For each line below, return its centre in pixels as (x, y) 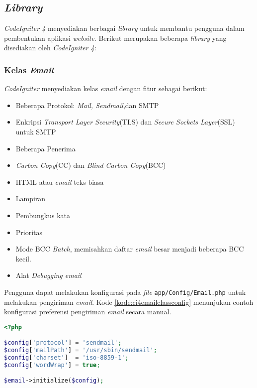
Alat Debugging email (48, 275)
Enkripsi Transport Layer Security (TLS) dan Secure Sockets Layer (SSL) (125, 122)
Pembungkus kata (43, 215)
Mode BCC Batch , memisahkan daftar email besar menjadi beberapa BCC (130, 249)
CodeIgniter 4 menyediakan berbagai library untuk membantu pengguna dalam (124, 28)
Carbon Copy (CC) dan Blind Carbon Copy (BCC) (91, 165)
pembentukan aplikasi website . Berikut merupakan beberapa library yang (115, 38)
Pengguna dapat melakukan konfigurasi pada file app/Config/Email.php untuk (125, 292)
